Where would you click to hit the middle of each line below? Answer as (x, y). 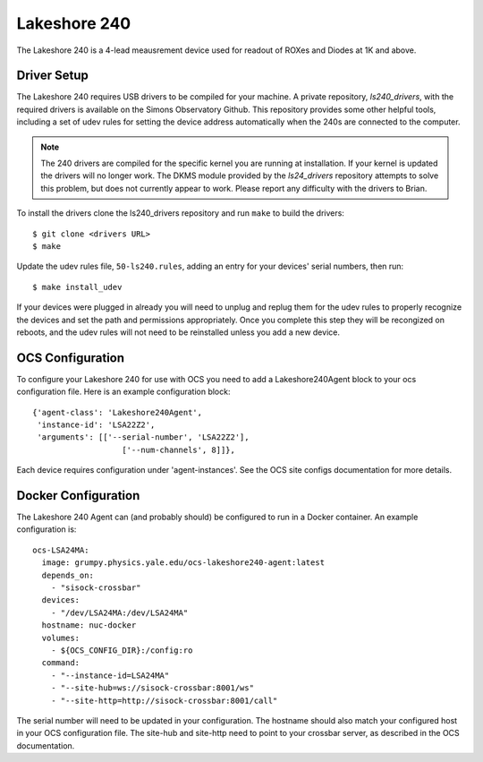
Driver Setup (53, 76)
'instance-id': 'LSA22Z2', (96, 425)
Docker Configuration (78, 496)
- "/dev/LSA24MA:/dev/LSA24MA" (119, 612)
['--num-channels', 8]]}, (179, 449)
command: (61, 663)
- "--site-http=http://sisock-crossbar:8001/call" (164, 700)
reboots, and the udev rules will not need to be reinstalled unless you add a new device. (178, 332)
